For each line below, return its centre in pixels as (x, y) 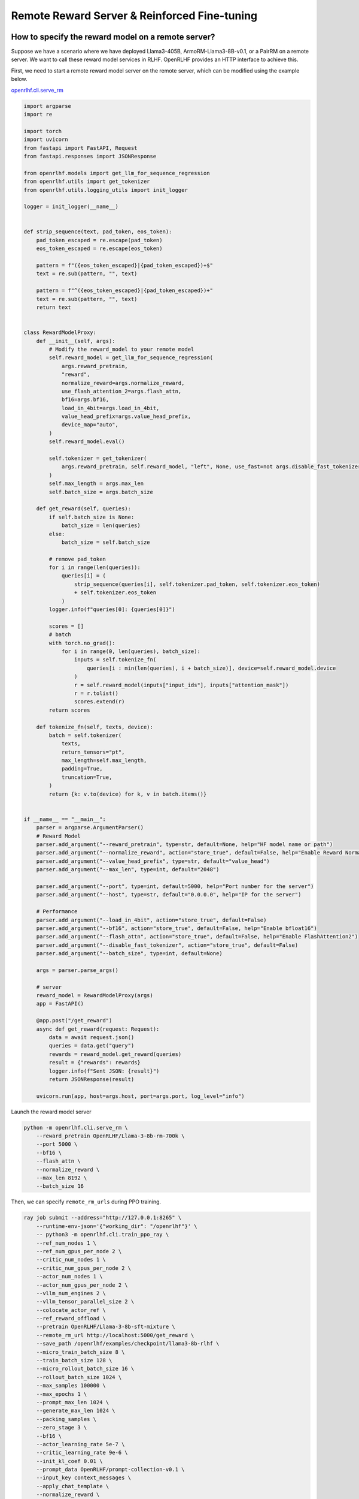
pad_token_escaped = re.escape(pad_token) (99, 240)
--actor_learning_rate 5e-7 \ (80, 1444)
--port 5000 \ (57, 1144)
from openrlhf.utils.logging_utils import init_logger (106, 190)
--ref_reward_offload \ (71, 1319)
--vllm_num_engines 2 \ (71, 1293)
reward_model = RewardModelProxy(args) (95, 996)
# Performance (57, 912)
